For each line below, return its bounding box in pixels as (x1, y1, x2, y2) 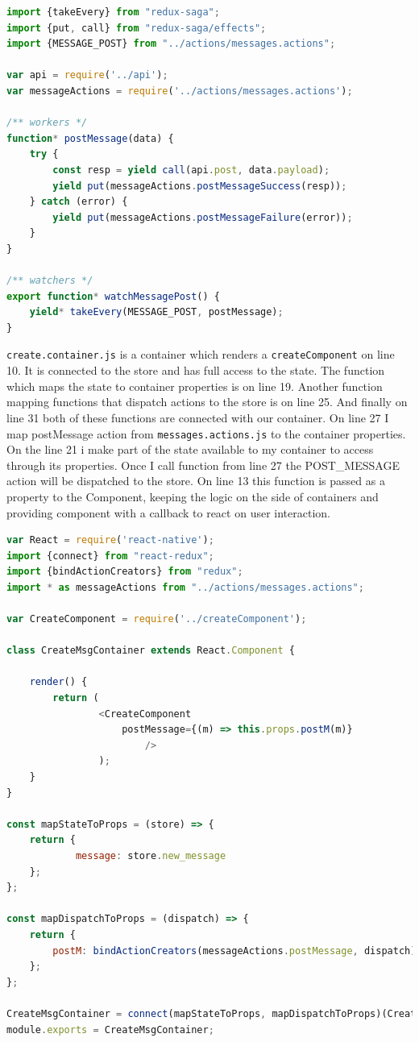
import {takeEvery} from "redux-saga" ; (6, 6, 220, 18)
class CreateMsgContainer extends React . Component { (6, 645, 295, 657)
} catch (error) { (29, 196, 128, 208)
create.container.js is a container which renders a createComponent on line (6, 346, 395, 363)
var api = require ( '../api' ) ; (6, 69, 168, 81)
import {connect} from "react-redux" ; (6, 550, 214, 562)
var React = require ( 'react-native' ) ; (6, 534, 214, 546)
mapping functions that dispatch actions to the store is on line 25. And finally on (6, 393, 408, 410)
